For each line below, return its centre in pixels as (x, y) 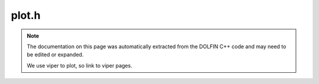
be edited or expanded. (55, 55)
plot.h (26, 15)
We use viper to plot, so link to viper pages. (79, 65)
